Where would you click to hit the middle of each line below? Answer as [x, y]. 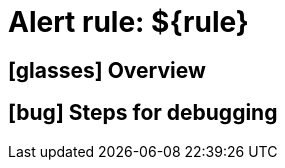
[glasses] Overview [107, 70]
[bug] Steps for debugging [143, 113]
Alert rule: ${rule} [128, 22]
